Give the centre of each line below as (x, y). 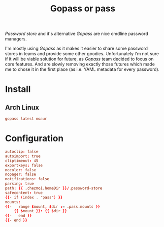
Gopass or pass (83, 9)
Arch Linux (22, 107)
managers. (16, 39)
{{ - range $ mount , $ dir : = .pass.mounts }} (53, 207)
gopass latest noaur (26, 119)
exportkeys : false (24, 165)
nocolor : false (21, 170)
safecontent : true (24, 193)
